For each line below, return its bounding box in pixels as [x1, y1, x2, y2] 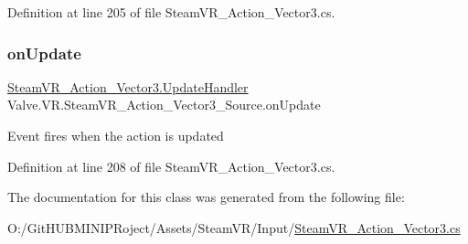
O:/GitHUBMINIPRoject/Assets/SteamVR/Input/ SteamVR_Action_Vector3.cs [7, 217, 461, 237]
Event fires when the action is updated [7, 126, 224, 144]
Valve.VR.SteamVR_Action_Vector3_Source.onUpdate [7, 95, 321, 114]
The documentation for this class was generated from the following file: [7, 187, 405, 207]
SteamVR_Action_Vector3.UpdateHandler [7, 77, 249, 96]
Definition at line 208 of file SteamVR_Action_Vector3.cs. [7, 156, 335, 175]
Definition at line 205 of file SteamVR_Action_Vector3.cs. [7, 3, 335, 21]
